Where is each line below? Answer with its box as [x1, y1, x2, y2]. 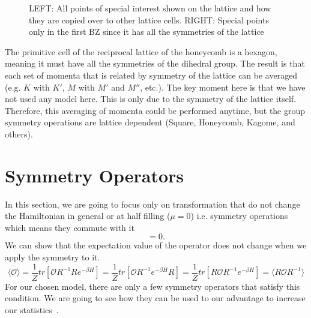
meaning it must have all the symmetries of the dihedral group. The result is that [5, 57, 305, 70]
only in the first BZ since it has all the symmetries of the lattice [29, 25, 264, 38]
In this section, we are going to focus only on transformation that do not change [5, 197, 300, 210]
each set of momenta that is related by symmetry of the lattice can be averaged [5, 68, 298, 81]
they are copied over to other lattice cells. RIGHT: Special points [29, 13, 269, 26]
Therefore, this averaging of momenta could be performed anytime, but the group [5, 104, 306, 116]
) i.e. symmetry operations [190, 209, 288, 222]
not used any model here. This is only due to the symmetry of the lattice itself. [5, 92, 296, 105]
